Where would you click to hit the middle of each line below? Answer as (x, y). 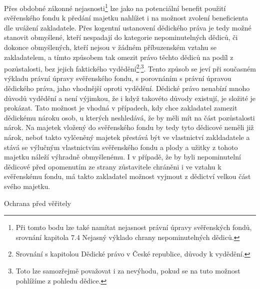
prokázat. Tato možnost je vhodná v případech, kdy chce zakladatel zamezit (121, 108)
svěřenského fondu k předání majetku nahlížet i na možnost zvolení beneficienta (126, 18)
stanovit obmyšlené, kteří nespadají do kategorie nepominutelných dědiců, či (121, 37)
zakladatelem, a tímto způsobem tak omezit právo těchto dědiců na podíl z (119, 57)
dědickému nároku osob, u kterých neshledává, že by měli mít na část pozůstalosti (129, 117)
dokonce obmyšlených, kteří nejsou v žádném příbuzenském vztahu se (110, 47)
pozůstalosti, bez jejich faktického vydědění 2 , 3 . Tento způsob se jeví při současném (130, 68)
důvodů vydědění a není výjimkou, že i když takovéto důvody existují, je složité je (130, 98)
